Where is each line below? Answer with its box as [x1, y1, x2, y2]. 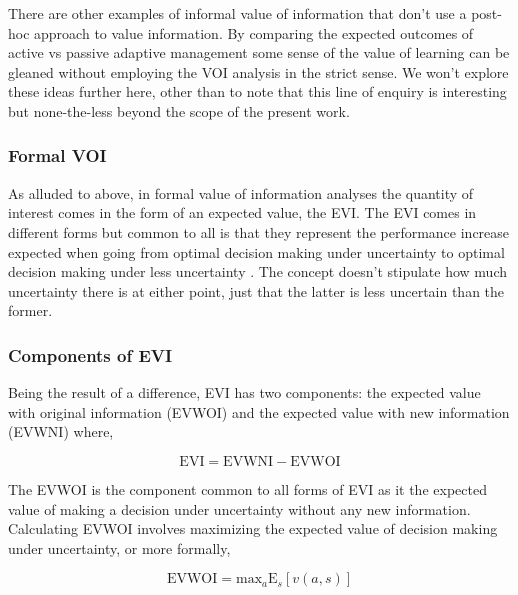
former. [8, 300, 53, 321]
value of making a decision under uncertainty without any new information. [8, 498, 471, 519]
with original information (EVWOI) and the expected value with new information [8, 401, 510, 422]
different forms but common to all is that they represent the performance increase [8, 221, 510, 242]
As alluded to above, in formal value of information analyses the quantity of [8, 182, 474, 203]
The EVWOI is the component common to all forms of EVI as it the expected [8, 478, 487, 499]
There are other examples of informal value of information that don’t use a [8, 3, 467, 23]
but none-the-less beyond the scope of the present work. [8, 100, 350, 121]
